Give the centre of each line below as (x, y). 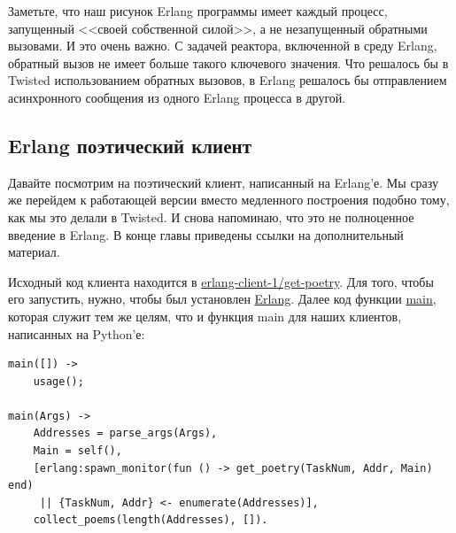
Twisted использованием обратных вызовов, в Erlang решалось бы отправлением (228, 80)
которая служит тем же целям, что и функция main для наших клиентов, (205, 316)
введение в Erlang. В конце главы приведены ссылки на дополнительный (206, 234)
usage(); (58, 381)
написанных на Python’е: (77, 333)
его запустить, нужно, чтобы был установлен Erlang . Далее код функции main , (222, 299)
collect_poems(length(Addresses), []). (151, 520)
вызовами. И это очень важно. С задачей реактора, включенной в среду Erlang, (223, 46)
